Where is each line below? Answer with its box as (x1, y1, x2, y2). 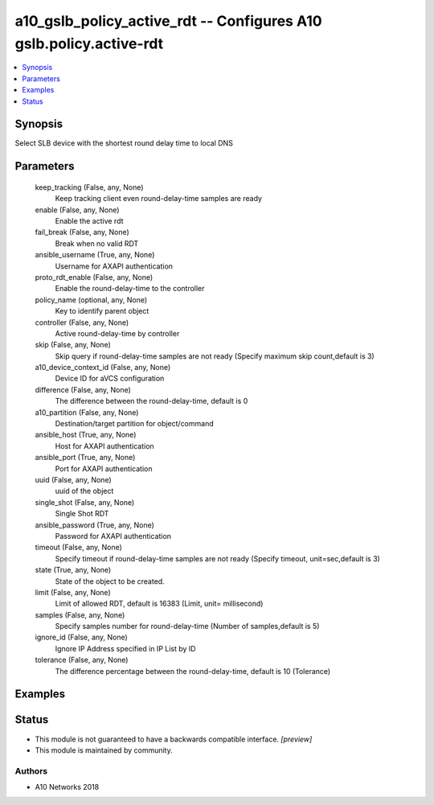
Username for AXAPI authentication (55, 261, 173, 271)
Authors (14, 765, 48, 776)
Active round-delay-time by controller (55, 328, 180, 338)
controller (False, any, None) (35, 318, 129, 327)
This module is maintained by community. (35, 745, 173, 755)
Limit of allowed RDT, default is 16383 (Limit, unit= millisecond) (55, 599, 264, 609)
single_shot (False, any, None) (35, 497, 135, 507)
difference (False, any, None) (35, 384, 132, 394)
